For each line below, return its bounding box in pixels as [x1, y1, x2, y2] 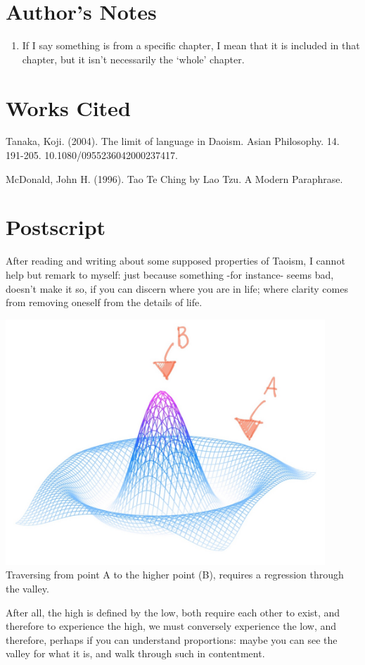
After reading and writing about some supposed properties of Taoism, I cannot [6, 253, 345, 268]
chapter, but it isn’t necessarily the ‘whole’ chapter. [22, 51, 245, 66]
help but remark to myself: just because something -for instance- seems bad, [6, 267, 334, 281]
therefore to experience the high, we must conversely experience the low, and [6, 619, 337, 633]
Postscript [6, 213, 106, 241]
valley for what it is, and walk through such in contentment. [6, 646, 265, 661]
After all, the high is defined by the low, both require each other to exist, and [6, 604, 340, 619]
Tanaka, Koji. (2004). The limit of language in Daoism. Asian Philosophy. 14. [6, 134, 340, 148]
